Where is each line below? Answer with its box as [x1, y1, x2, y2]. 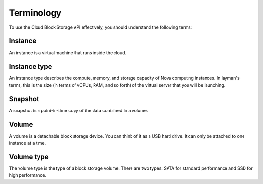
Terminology [9, 7, 62, 18]
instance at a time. [9, 140, 46, 146]
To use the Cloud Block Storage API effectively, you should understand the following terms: [9, 24, 192, 30]
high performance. [9, 172, 46, 178]
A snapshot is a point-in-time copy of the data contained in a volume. [9, 108, 148, 113]
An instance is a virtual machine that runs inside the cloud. [9, 50, 127, 55]
